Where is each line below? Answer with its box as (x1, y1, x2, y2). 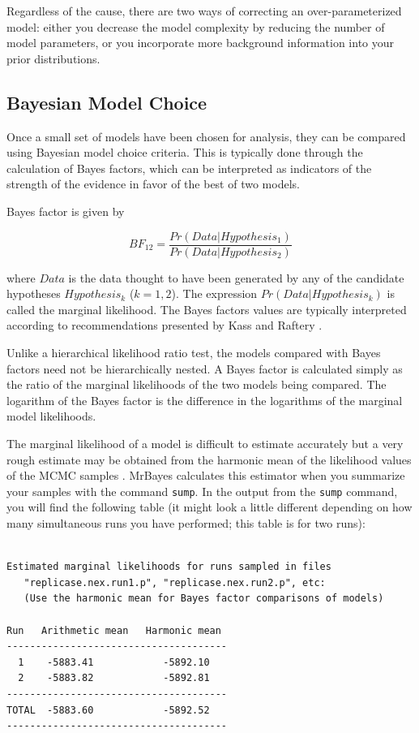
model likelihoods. (6, 407, 96, 425)
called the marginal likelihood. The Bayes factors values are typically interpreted (6, 300, 407, 317)
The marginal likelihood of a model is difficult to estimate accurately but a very (6, 434, 404, 451)
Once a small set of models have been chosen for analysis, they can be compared (6, 127, 406, 144)
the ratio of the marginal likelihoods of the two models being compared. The (6, 376, 387, 393)
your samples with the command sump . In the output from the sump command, (6, 482, 398, 499)
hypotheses (6, 285, 61, 302)
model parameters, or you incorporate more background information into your (6, 34, 395, 51)
